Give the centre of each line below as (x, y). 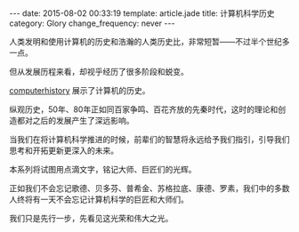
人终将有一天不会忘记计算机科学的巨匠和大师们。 (99, 199)
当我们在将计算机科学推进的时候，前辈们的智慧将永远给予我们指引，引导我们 (149, 139)
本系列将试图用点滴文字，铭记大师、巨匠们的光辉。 (103, 169)
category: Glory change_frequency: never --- (92, 23)
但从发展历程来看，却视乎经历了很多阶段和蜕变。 (99, 72)
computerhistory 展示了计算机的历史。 (80, 90)
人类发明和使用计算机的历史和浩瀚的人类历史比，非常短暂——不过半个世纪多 (149, 41)
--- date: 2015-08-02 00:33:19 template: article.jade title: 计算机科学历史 (142, 13)
